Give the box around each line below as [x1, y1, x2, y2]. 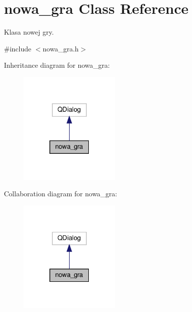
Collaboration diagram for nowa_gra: [4, 188, 117, 199]
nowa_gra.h [42, 43, 79, 53]
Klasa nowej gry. [4, 27, 54, 37]
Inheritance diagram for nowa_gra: [4, 60, 110, 70]
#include [4, 43, 32, 53]
